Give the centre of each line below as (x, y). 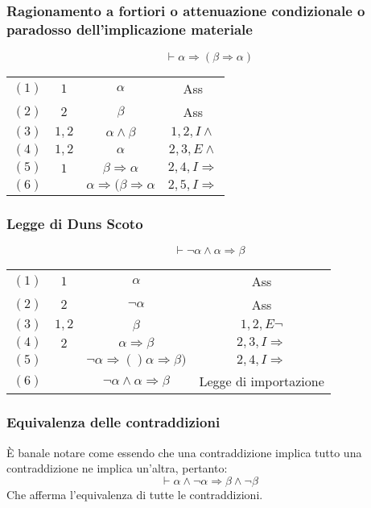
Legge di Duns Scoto (75, 224)
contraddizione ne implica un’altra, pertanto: (117, 468)
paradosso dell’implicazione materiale (130, 29)
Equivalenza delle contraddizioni (113, 422)
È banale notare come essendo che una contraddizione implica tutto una (184, 452)
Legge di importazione (262, 381)
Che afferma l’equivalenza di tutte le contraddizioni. (135, 494)
